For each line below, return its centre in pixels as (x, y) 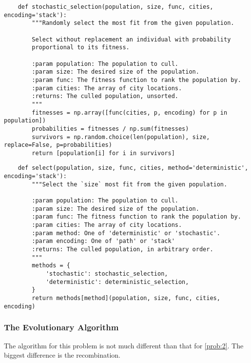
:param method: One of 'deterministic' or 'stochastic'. (126, 233)
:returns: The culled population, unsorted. (105, 96)
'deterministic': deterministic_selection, (117, 282)
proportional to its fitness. (81, 48)
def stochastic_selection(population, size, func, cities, (116, 7)
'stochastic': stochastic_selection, (107, 274)
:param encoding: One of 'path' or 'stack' (103, 241)
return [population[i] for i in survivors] (103, 153)
